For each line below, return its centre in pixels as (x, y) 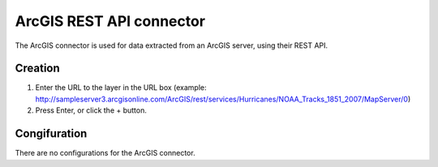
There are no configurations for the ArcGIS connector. (105, 153)
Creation (37, 69)
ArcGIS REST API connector (110, 21)
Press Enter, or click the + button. (91, 110)
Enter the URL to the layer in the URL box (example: (121, 88)
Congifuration (51, 134)
